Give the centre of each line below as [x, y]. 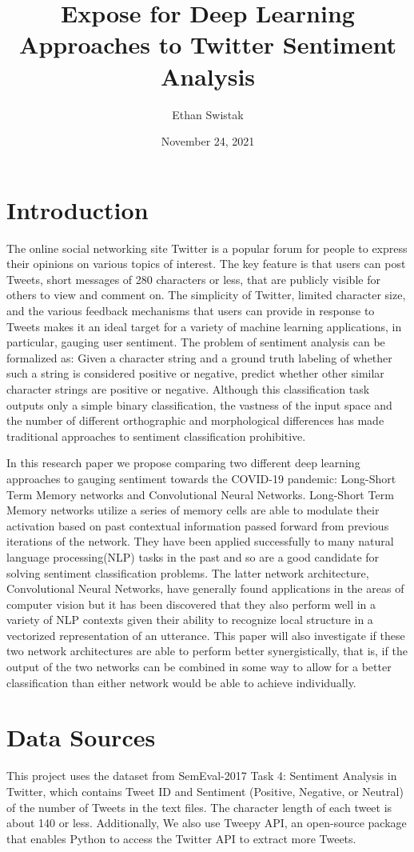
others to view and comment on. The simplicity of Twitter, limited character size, [206, 295]
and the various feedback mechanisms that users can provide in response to [191, 310]
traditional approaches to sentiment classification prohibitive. [156, 436]
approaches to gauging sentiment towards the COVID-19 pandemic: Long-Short [201, 478]
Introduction [78, 209]
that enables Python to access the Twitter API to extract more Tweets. [181, 838]
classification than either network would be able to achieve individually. [181, 682]
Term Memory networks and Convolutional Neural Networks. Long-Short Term [200, 494]
